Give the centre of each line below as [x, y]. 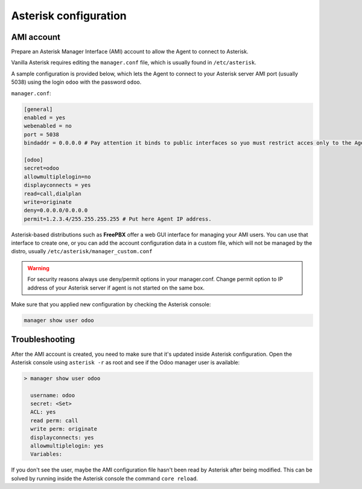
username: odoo [53, 395]
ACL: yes [43, 412]
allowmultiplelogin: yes [67, 446]
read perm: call [54, 420]
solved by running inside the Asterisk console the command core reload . [105, 478]
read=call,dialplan [52, 194]
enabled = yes [45, 118]
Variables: [46, 454]
